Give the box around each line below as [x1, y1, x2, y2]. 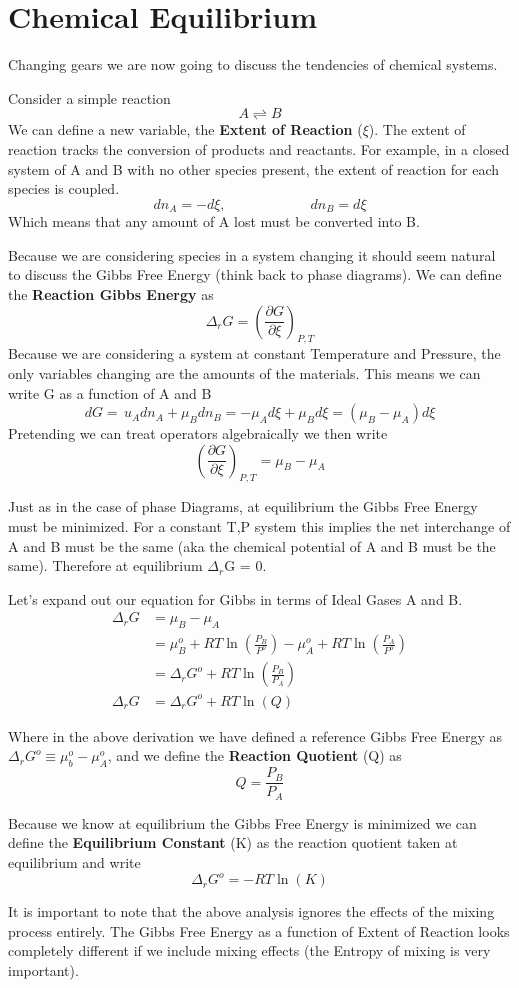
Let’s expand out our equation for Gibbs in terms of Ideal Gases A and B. [8, 588, 463, 609]
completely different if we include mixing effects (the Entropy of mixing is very [8, 940, 491, 961]
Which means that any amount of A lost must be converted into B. [8, 211, 420, 232]
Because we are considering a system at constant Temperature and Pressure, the [8, 343, 501, 364]
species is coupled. [8, 178, 120, 199]
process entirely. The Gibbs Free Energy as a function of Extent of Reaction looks [8, 920, 510, 941]
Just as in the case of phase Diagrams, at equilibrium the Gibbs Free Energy [8, 496, 478, 517]
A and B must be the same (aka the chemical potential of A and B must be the [8, 535, 496, 556]
